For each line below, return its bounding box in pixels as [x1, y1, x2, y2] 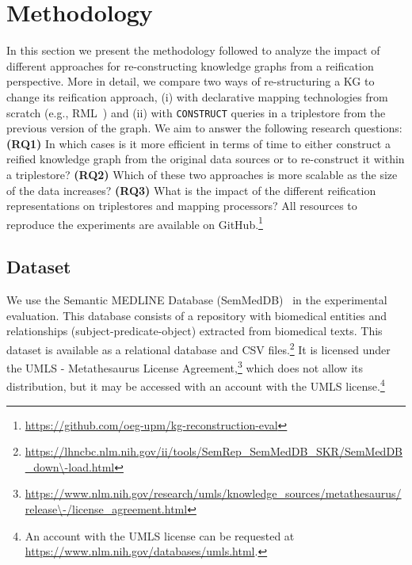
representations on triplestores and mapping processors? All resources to [6, 197, 357, 214]
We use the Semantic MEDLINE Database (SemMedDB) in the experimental [6, 292, 387, 308]
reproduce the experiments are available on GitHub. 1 [6, 213, 263, 232]
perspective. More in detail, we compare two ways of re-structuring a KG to [6, 73, 375, 90]
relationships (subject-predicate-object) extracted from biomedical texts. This [6, 323, 383, 339]
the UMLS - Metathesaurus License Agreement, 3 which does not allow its [6, 357, 363, 376]
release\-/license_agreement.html [25, 501, 188, 517]
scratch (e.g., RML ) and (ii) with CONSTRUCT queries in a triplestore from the [6, 104, 386, 120]
